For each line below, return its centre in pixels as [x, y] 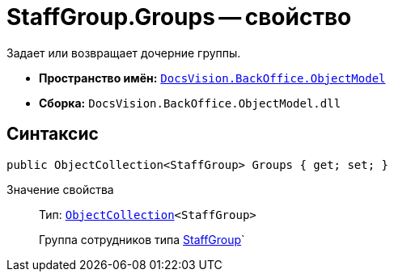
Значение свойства [60, 189]
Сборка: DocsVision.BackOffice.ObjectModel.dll [190, 103]
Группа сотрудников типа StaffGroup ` [142, 239]
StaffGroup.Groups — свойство [179, 17]
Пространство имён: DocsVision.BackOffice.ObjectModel [212, 78]
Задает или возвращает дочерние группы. [124, 53]
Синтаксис [53, 134]
